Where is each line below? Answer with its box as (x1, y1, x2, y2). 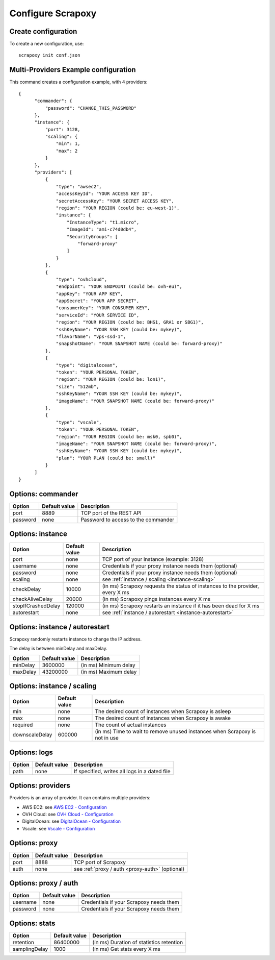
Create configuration (9, 27, 77, 36)
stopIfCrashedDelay (12, 602, 61, 609)
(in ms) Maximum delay (80, 668, 137, 675)
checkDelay (12, 586, 41, 593)
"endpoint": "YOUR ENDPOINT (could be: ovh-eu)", (56, 284, 183, 289)
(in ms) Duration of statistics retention (92, 939, 183, 946)
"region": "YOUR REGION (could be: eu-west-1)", (56, 205, 180, 211)
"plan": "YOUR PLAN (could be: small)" (56, 455, 155, 461)
